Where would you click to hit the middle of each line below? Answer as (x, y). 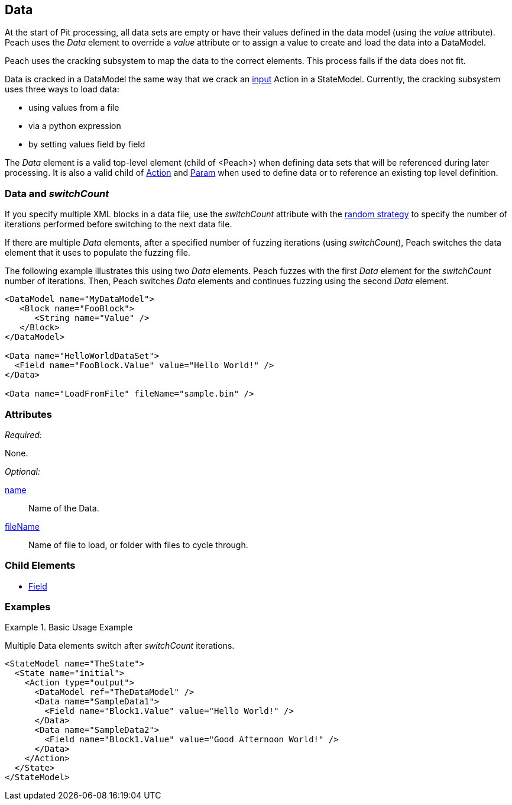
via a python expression (75, 126)
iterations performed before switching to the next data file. (119, 224)
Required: (23, 434)
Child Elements (40, 566)
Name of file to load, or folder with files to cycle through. (138, 545)
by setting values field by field (87, 144)
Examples (28, 607)
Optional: (22, 471)
